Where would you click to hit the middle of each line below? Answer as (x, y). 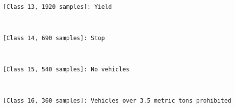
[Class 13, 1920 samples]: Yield (57, 7)
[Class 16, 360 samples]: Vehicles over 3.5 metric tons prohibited (117, 101)
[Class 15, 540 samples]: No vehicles (66, 70)
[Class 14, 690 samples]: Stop (54, 38)
